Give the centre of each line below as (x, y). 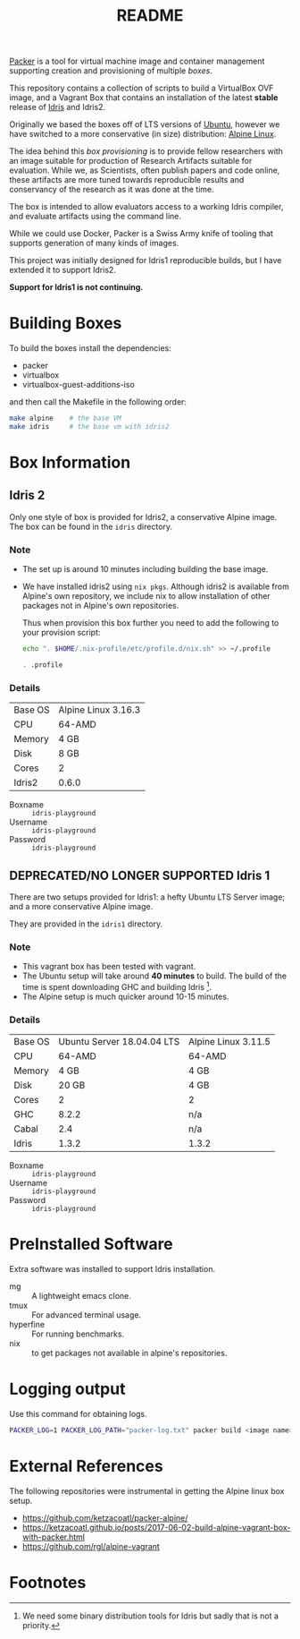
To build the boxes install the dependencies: (90, 348)
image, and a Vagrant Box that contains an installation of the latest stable (144, 98)
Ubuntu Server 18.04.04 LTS (119, 1042)
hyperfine (27, 1325)
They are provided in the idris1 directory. (86, 924)
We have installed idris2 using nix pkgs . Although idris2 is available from (156, 586)
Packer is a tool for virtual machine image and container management (137, 61)
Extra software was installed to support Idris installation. (112, 1269)
